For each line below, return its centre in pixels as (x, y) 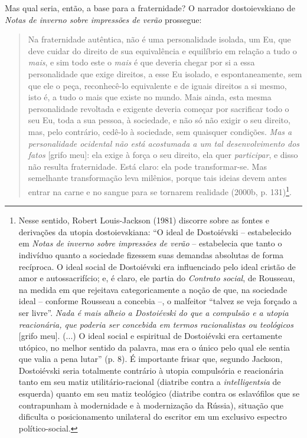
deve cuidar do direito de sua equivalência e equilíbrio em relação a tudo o (162, 50)
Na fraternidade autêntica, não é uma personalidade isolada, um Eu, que (159, 39)
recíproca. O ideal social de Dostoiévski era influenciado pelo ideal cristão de (157, 266)
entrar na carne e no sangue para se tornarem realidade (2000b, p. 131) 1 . (160, 190)
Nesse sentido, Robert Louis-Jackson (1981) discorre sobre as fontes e (144, 220)
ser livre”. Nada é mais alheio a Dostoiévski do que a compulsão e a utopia (153, 312)
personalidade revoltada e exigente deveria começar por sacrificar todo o (159, 108)
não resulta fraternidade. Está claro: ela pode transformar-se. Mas (147, 166)
